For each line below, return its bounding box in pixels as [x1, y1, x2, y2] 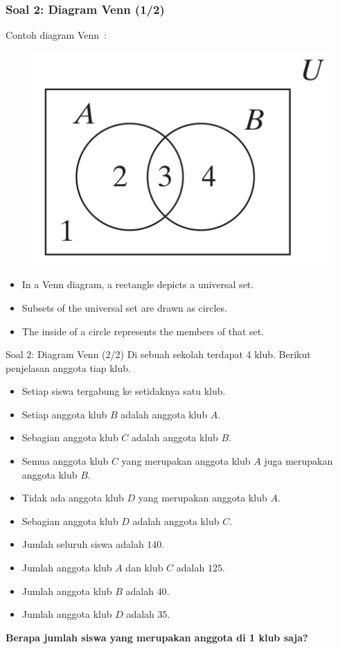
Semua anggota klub [21, 454, 109, 468]
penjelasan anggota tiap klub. [6, 360, 131, 375]
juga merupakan [264, 454, 333, 468]
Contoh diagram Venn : [6, 28, 107, 42]
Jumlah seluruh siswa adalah [21, 537, 144, 551]
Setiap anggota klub [21, 407, 107, 421]
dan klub [125, 560, 163, 575]
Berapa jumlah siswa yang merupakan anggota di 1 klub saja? [6, 630, 308, 644]
